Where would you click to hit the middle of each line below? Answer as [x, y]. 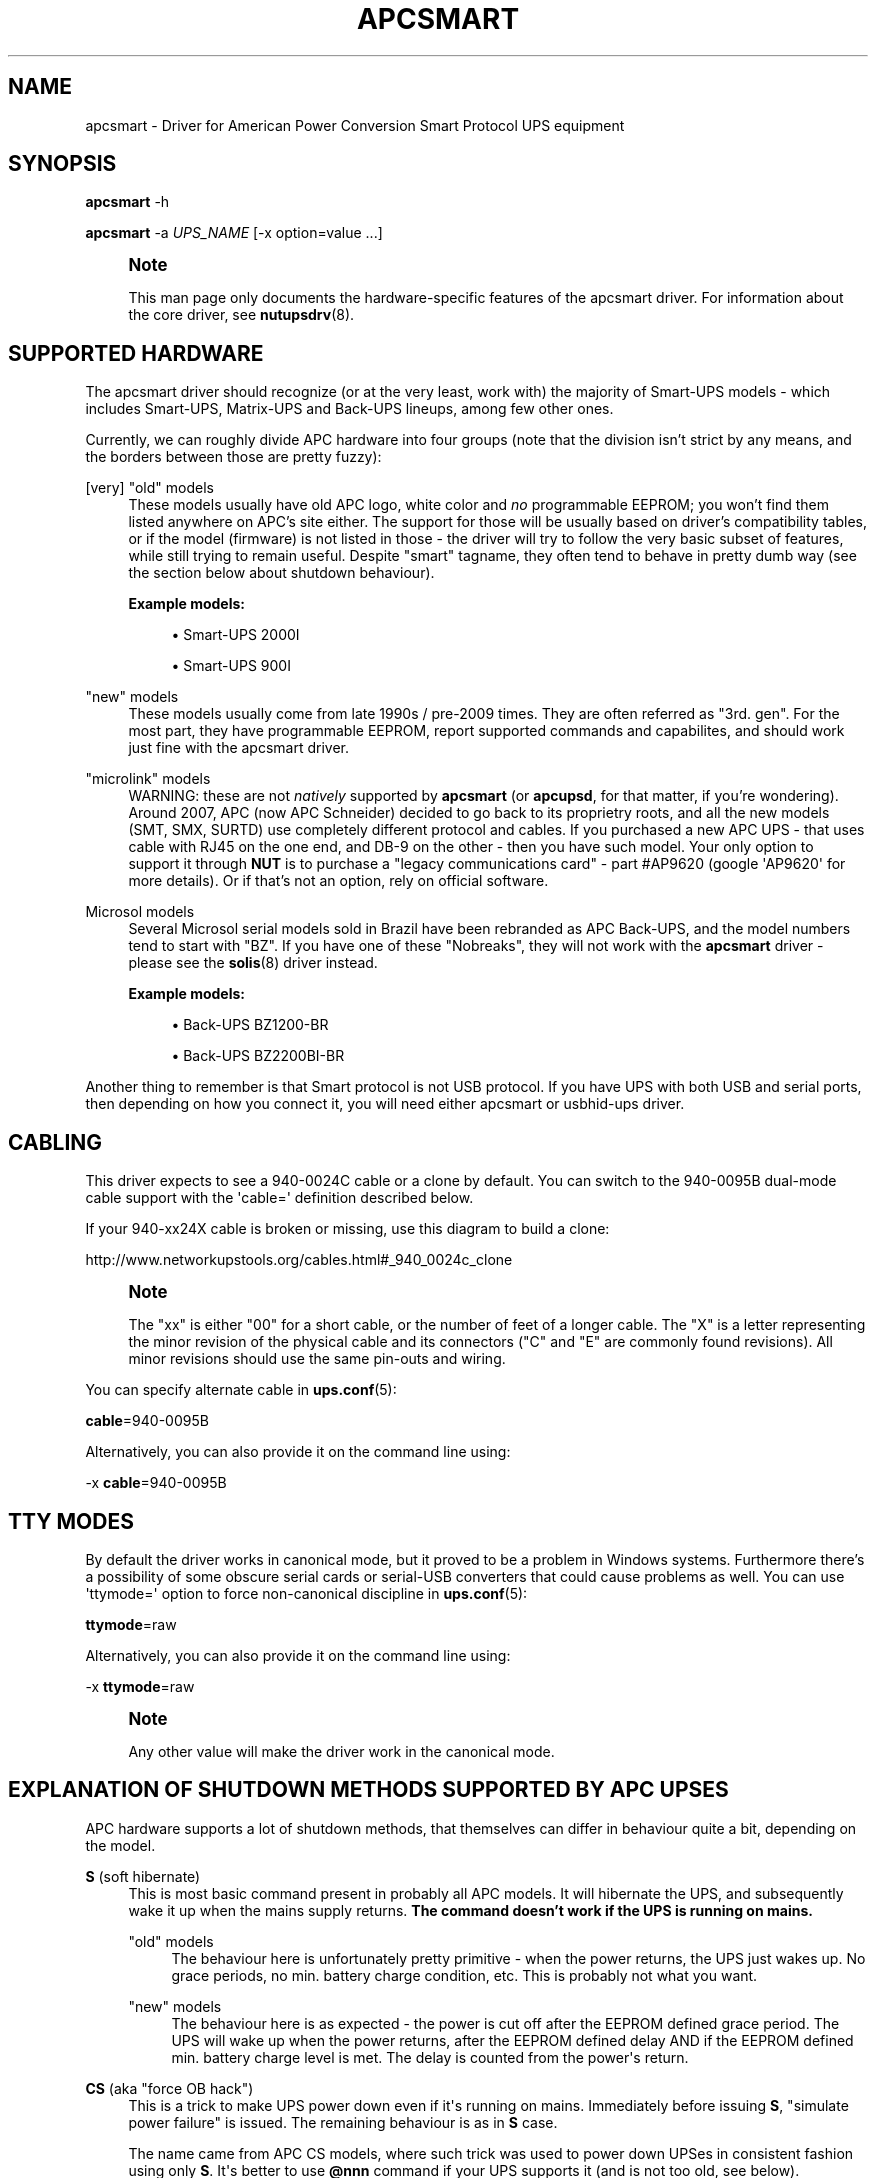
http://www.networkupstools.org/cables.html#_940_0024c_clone [299, 1260]
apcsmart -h [127, 202]
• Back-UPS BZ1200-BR [250, 1025]
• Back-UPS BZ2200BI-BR [258, 1056]
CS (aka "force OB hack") [169, 2088]
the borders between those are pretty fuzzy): [233, 457]
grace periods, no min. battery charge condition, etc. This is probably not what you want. [464, 1975]
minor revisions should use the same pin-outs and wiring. [317, 1359]
